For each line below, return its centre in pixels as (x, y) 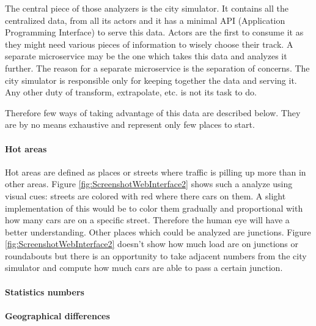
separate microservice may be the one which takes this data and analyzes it (146, 56)
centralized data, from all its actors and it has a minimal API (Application (145, 20)
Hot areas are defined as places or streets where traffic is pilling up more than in (156, 172)
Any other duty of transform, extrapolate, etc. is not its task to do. (131, 92)
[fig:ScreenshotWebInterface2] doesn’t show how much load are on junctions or (152, 244)
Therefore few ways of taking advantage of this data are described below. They (153, 112)
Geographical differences (57, 315)
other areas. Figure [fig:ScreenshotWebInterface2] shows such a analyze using (149, 184)
